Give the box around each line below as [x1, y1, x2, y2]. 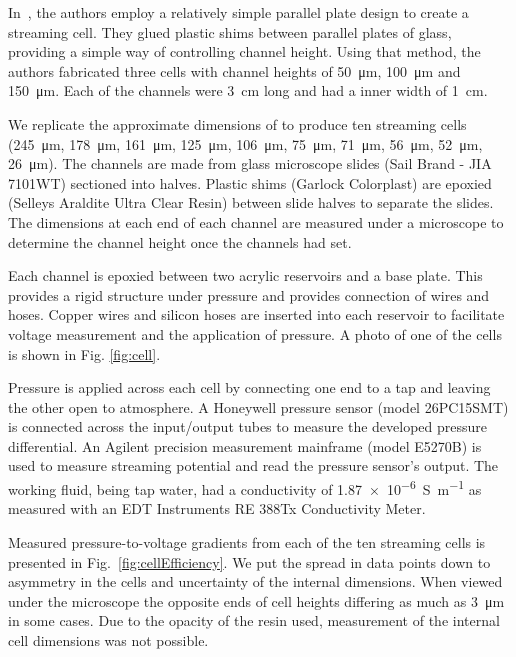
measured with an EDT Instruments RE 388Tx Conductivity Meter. [8, 498, 426, 519]
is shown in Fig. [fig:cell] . [8, 343, 161, 364]
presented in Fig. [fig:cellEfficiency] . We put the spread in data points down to [8, 551, 491, 572]
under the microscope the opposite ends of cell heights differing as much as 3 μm [8, 590, 505, 611]
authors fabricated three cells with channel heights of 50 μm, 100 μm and [8, 60, 461, 81]
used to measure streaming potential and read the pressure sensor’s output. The [8, 455, 499, 476]
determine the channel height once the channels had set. [8, 231, 352, 252]
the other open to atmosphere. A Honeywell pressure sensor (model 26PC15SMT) [8, 396, 509, 417]
